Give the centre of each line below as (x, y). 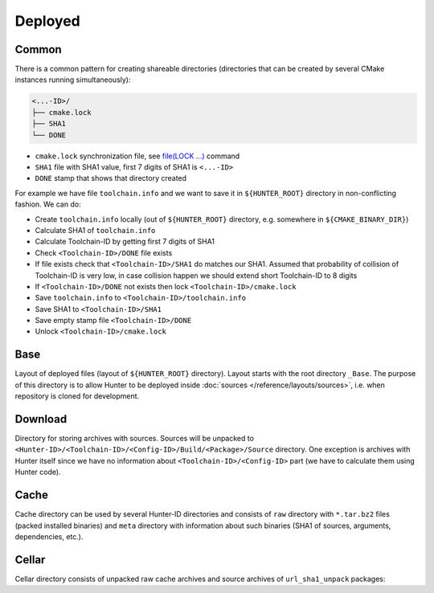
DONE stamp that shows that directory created (111, 178)
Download (41, 419)
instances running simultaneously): (73, 80)
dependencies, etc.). (49, 536)
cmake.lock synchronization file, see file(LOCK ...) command (137, 156)
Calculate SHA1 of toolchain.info (95, 230)
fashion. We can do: (48, 204)
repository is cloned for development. (77, 396)
